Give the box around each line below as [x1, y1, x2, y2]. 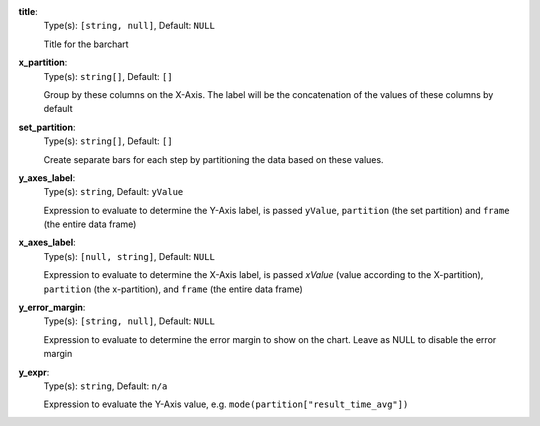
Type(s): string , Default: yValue [43, 186, 184, 198]
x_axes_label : [18, 236, 76, 249]
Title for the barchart [43, 38, 129, 50]
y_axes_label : [18, 171, 76, 184]
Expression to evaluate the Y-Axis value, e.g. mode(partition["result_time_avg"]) [43, 398, 409, 410]
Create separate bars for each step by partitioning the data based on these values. [43, 153, 384, 165]
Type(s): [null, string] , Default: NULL [43, 250, 215, 262]
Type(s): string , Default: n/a [43, 380, 168, 392]
